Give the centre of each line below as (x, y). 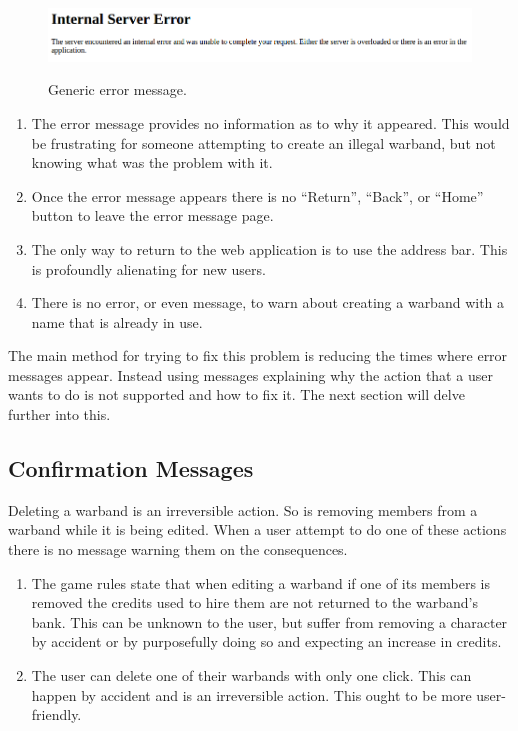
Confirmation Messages (131, 468)
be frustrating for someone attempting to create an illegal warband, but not (263, 142)
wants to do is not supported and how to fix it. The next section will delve (236, 394)
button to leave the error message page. (152, 215)
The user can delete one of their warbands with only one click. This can (251, 675)
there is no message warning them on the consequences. (178, 549)
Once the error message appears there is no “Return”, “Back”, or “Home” (257, 195)
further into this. (59, 414)
